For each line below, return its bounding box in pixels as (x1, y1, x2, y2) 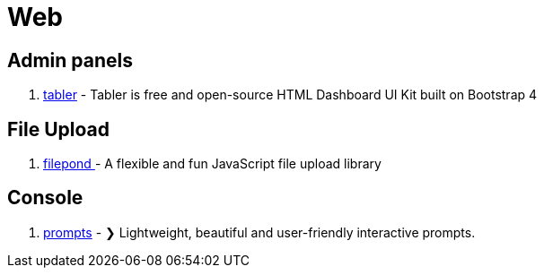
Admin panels (7, 48, 134, 72)
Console (7, 186, 83, 210)
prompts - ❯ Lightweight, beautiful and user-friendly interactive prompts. (43, 224, 476, 240)
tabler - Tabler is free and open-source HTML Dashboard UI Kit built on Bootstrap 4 (43, 87, 538, 103)
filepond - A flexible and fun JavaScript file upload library (43, 156, 382, 172)
